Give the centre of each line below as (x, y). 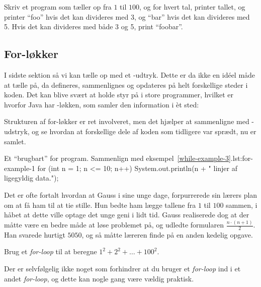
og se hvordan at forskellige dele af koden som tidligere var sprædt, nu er (144, 131)
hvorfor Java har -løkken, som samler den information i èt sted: (102, 104)
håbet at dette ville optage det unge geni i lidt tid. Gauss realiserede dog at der (127, 215)
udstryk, (17, 131)
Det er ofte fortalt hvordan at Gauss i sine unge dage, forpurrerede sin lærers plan (131, 194)
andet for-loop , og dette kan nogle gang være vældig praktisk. (99, 278)
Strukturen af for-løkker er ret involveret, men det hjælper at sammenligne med (127, 121)
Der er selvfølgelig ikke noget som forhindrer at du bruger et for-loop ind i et (122, 269)
